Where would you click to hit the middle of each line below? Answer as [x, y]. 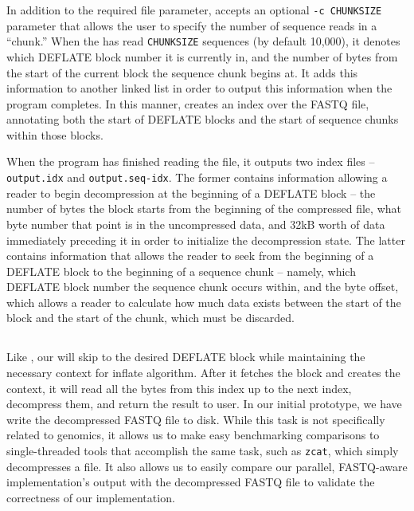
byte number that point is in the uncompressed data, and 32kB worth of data [196, 224]
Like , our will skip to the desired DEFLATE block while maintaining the [186, 357]
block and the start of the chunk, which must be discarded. [150, 318]
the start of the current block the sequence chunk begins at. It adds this [182, 72]
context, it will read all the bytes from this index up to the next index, [179, 388]
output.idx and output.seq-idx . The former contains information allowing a [197, 177]
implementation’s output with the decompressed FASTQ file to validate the [191, 482]
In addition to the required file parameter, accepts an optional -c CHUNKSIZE [194, 10]
